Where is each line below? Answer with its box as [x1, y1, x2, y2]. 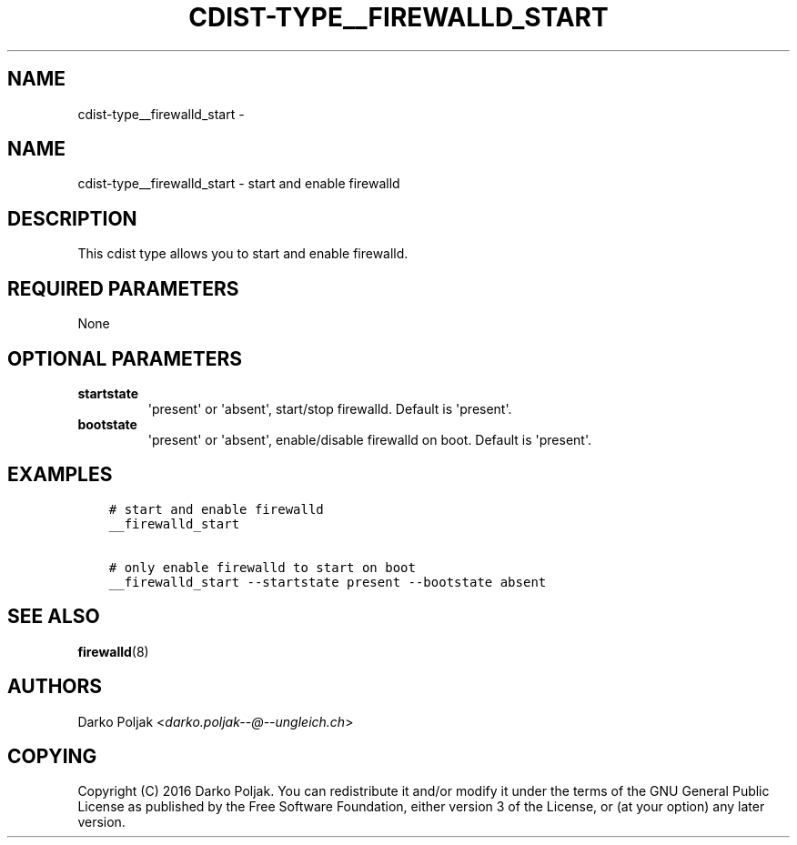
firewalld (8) [77, 643, 149, 659]
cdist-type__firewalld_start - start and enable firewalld [77, 176, 400, 192]
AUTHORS [7, 675, 103, 699]
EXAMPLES [7, 463, 113, 487]
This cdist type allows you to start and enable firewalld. [77, 246, 409, 262]
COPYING [7, 744, 97, 768]
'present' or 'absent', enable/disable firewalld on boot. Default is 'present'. [147, 431, 592, 448]
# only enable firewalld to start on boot [108, 559, 416, 575]
